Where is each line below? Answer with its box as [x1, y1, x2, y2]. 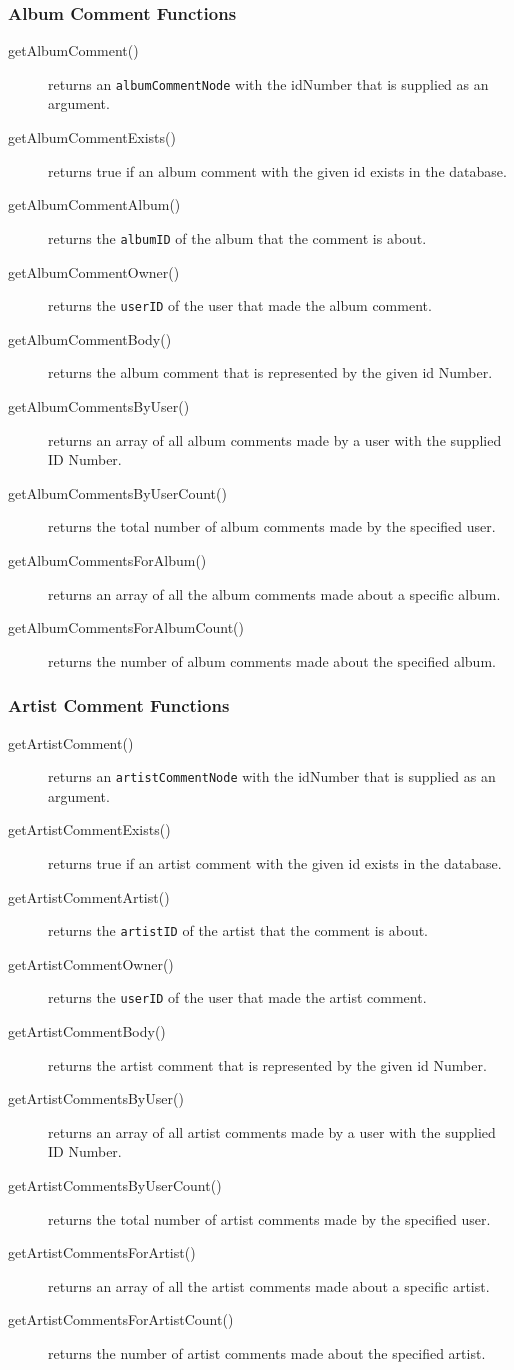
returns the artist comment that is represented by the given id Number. [48, 1054, 487, 1075]
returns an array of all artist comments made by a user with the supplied [48, 1121, 496, 1142]
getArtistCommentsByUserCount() [8, 1175, 222, 1195]
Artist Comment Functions [8, 693, 230, 718]
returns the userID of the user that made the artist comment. [48, 987, 427, 1008]
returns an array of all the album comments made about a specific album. [48, 583, 501, 604]
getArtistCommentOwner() [8, 953, 174, 974]
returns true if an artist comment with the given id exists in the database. [48, 852, 502, 873]
